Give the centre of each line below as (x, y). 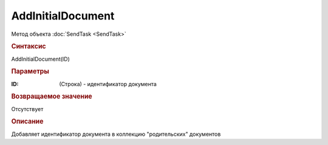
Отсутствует (27, 109)
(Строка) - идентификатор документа (108, 84)
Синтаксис (29, 47)
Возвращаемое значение (52, 96)
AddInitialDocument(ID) (40, 59)
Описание (27, 121)
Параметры (30, 72)
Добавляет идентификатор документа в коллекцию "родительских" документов (116, 134)
